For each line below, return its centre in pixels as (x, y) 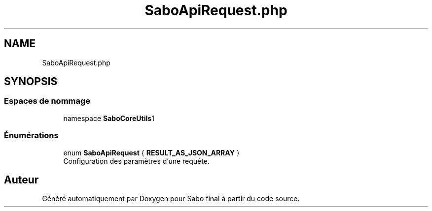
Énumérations (31, 136)
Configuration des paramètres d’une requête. (136, 161)
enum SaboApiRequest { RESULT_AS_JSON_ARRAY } (151, 152)
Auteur (21, 180)
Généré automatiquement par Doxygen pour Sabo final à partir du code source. (171, 199)
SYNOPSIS (31, 82)
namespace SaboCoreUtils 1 (109, 118)
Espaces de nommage (47, 101)
